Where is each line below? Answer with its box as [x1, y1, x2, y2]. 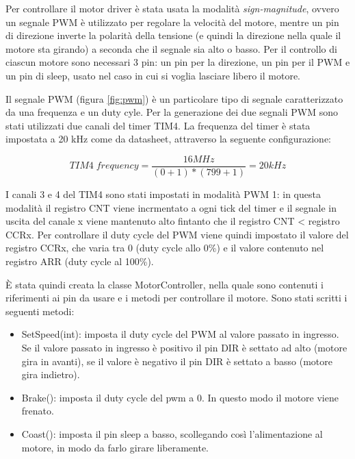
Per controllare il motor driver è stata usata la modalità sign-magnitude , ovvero [5, 1, 339, 15]
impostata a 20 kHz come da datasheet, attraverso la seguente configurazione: [5, 132, 331, 146]
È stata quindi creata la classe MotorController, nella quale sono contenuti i [5, 277, 324, 291]
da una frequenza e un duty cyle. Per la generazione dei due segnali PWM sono [5, 105, 338, 119]
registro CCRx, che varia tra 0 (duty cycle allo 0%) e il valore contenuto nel [5, 240, 324, 255]
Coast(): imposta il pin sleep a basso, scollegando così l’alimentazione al [21, 426, 323, 441]
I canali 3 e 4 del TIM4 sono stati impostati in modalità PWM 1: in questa [5, 187, 321, 201]
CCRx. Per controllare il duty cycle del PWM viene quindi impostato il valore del [5, 227, 349, 241]
